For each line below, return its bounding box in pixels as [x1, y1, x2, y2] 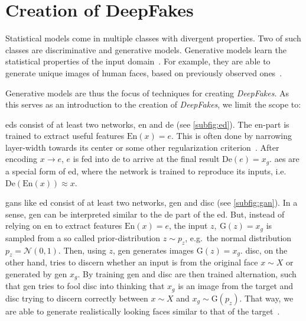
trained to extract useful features [5, 129, 125, 142]
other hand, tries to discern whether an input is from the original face [5, 256, 258, 268]
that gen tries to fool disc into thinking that [5, 280, 165, 292]
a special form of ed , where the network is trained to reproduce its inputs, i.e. [5, 164, 287, 177]
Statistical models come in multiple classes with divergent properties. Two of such [5, 32, 301, 44]
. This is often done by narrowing [171, 129, 292, 142]
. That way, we [239, 291, 294, 304]
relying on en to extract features [5, 219, 122, 232]
